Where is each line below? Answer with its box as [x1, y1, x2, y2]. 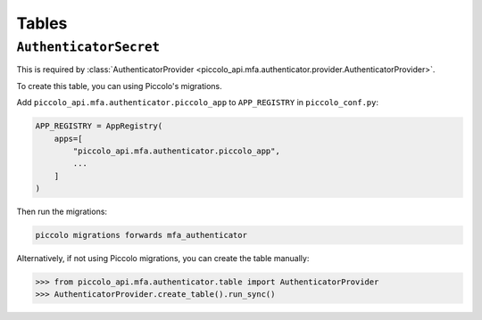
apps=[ [54, 134, 83, 144]
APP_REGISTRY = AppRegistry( [35, 121, 163, 131]
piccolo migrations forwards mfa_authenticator [35, 230, 247, 241]
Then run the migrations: [16, 206, 107, 217]
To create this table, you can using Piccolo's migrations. [16, 80, 222, 91]
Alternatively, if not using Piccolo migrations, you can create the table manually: [16, 253, 310, 264]
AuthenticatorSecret [16, 39, 161, 55]
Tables [16, 13, 68, 33]
